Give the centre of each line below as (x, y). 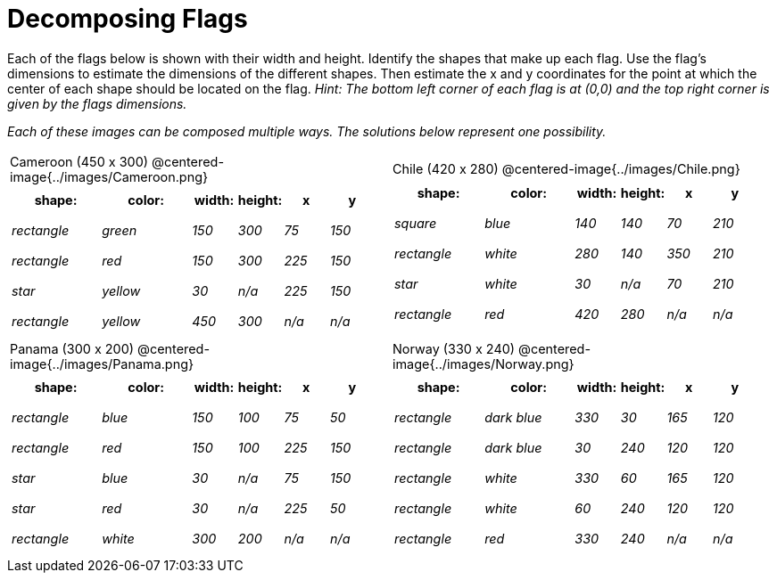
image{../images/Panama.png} (102, 364)
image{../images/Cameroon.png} (109, 176)
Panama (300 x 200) (72, 348)
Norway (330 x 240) (454, 348)
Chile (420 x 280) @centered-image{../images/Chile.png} (566, 169)
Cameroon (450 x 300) (79, 161)
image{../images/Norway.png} (484, 364)
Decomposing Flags (128, 19)
